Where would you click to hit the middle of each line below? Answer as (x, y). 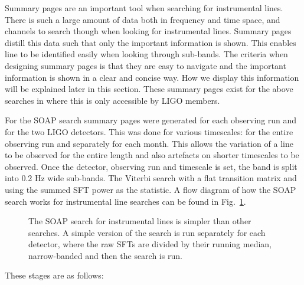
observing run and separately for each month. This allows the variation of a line (149, 143)
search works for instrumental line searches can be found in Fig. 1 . (125, 201)
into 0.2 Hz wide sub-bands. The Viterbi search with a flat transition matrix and (151, 178)
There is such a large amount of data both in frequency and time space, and (143, 19)
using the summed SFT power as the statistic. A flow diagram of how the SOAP (151, 189)
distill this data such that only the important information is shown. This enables (151, 42)
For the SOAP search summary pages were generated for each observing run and (151, 120)
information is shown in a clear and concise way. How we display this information (152, 77)
